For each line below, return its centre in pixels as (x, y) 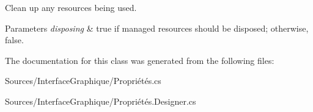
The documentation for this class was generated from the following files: (140, 60)
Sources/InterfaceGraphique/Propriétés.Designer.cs (101, 101)
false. (14, 40)
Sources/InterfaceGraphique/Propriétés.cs (83, 81)
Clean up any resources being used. (71, 7)
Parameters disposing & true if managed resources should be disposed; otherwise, (157, 28)
